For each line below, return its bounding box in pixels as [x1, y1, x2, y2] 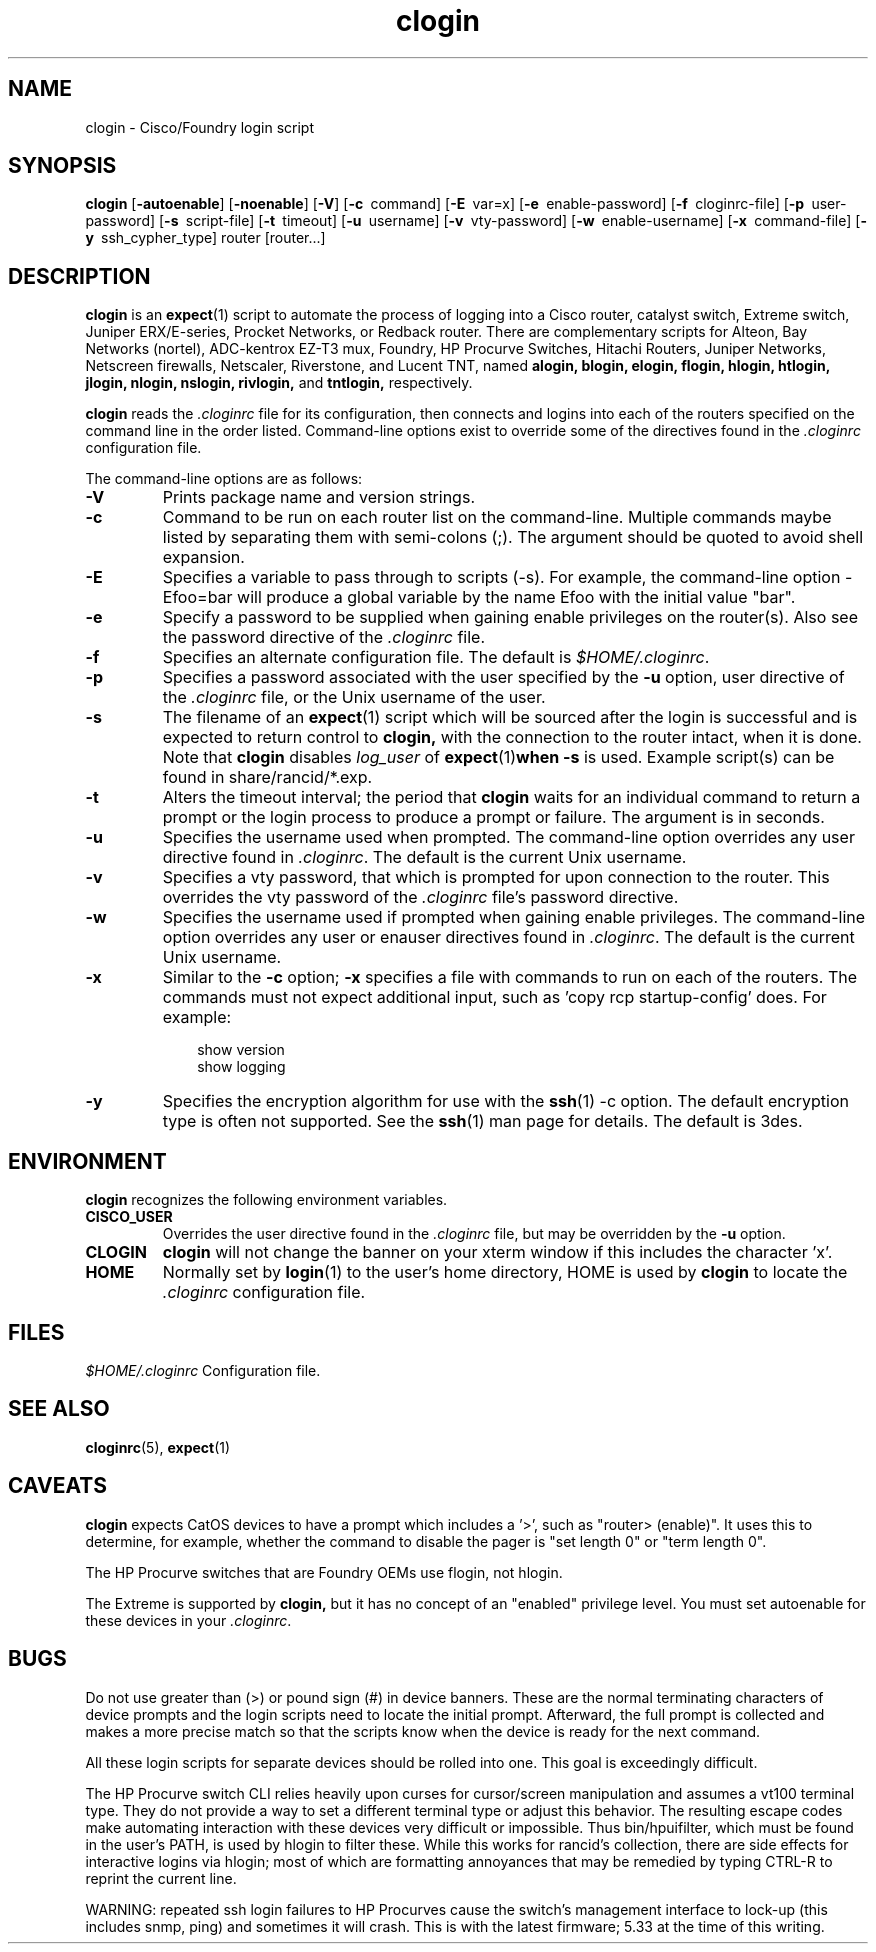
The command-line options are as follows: [85, 470, 363, 488]
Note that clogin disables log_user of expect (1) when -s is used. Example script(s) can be [162, 747, 835, 768]
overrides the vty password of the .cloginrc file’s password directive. [162, 887, 679, 908]
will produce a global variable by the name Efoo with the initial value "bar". [237, 587, 796, 608]
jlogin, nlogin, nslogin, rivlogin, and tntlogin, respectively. [85, 374, 473, 392]
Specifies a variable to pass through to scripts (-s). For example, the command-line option [162, 567, 841, 588]
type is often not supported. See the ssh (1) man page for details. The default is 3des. [162, 1111, 803, 1132]
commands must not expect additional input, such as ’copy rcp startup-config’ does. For [162, 987, 827, 1008]
